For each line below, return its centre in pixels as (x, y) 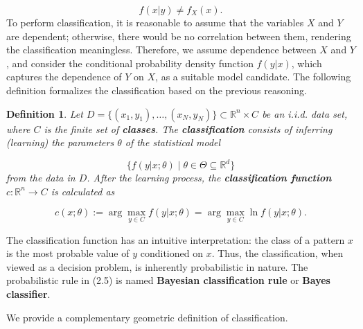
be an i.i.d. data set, (305, 113)
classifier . (28, 294)
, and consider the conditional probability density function (130, 63)
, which (307, 63)
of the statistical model (173, 142)
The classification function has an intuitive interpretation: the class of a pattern (176, 239)
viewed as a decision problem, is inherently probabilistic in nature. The (157, 266)
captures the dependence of (64, 77)
